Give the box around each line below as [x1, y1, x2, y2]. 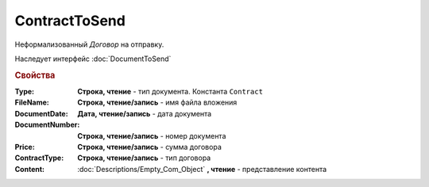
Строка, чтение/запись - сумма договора [77, 142, 222, 151]
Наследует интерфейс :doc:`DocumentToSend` [14, 54, 172, 63]
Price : [14, 142, 35, 151]
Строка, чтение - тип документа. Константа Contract [77, 86, 264, 96]
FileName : [14, 97, 49, 107]
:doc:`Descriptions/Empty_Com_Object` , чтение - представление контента [77, 164, 327, 174]
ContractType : [14, 153, 64, 162]
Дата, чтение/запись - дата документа [77, 109, 212, 118]
